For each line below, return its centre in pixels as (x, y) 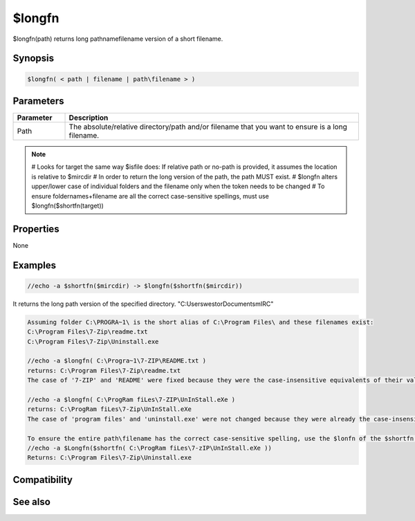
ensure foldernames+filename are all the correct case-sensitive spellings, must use (150, 196)
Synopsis (34, 58)
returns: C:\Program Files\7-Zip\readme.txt (104, 371)
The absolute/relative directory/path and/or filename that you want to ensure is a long (208, 127)
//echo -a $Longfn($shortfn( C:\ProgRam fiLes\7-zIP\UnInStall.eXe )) (150, 448)
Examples (35, 265)
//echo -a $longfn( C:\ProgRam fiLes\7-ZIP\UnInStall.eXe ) (131, 400)
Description (89, 118)
